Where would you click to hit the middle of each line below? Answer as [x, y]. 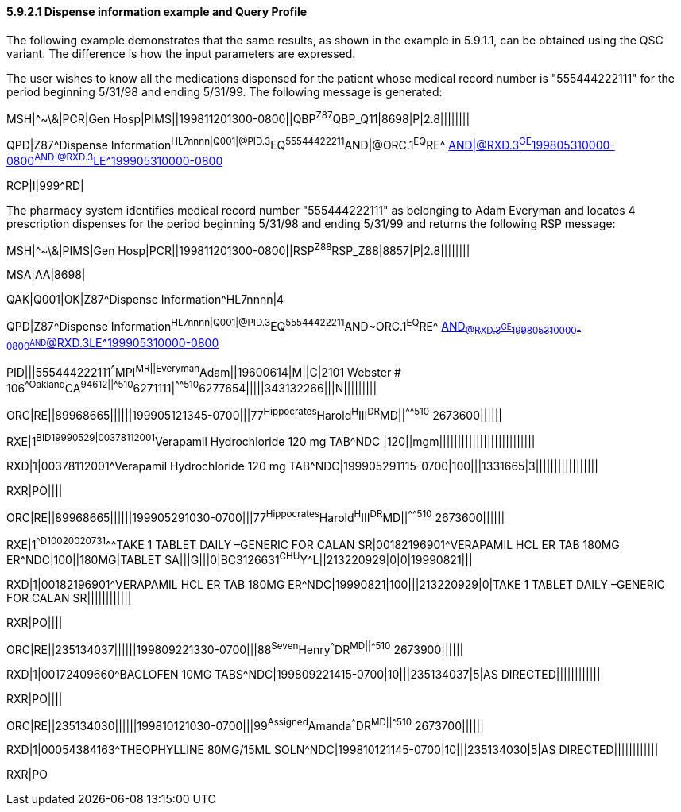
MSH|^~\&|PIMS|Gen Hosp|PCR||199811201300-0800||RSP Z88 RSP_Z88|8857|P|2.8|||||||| [238, 249]
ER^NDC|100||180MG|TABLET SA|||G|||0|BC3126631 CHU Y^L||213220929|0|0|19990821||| [240, 559]
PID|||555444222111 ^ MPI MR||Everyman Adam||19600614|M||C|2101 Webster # [204, 371]
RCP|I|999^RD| [45, 185]
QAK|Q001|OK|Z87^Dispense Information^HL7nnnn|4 [145, 300]
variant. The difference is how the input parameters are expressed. [181, 53]
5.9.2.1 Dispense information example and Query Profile [157, 12]
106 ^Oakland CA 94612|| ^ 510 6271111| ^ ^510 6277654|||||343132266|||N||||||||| [192, 387]
